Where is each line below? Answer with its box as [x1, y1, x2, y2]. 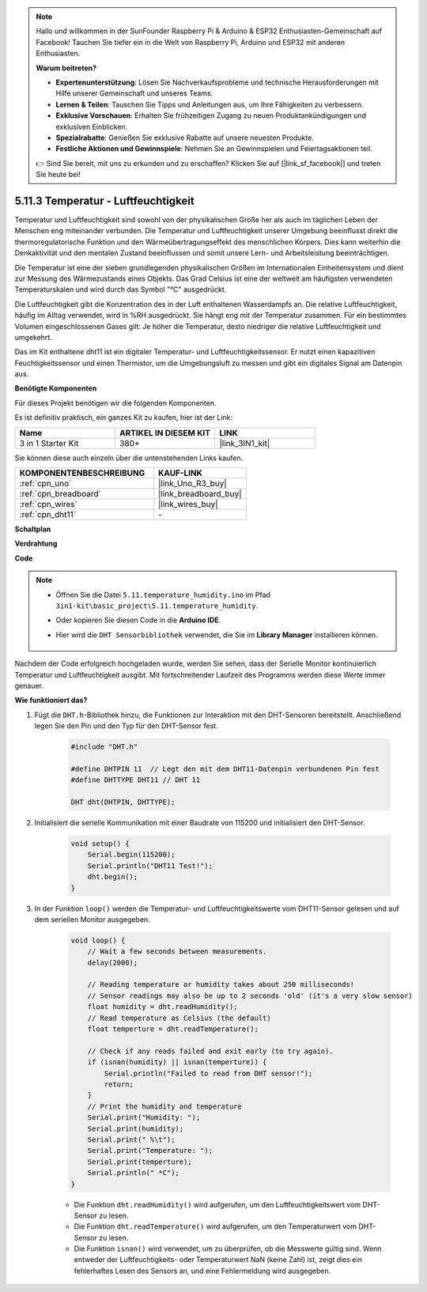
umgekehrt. [14, 332, 53, 342]
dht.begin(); [87, 872, 138, 882]
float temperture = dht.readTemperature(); [87, 1025, 259, 1033]
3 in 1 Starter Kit [19, 437, 79, 448]
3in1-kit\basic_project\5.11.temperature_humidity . [55, 601, 259, 610]
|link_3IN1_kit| [219, 437, 270, 448]
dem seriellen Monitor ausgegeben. [34, 914, 150, 924]
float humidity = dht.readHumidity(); [87, 1003, 238, 1011]
